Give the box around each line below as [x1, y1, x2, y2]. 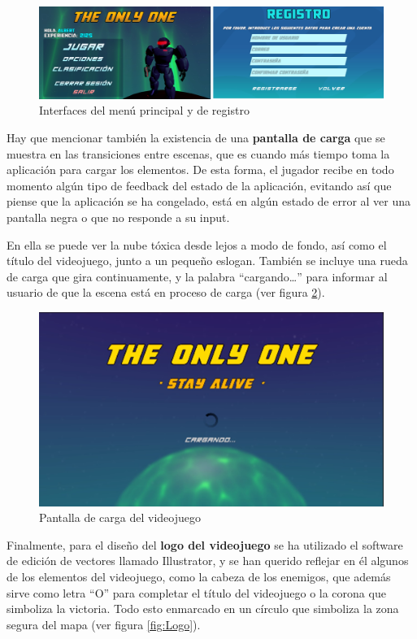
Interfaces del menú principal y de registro [39, 102, 250, 119]
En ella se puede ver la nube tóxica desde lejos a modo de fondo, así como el [7, 236, 387, 253]
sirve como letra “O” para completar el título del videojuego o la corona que [7, 584, 386, 601]
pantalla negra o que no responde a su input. [7, 209, 230, 226]
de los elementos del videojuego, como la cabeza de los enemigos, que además [7, 568, 391, 585]
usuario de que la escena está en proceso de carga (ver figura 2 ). [7, 284, 325, 301]
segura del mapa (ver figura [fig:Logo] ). [7, 615, 201, 632]
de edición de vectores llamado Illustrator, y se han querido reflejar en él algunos [7, 552, 409, 569]
